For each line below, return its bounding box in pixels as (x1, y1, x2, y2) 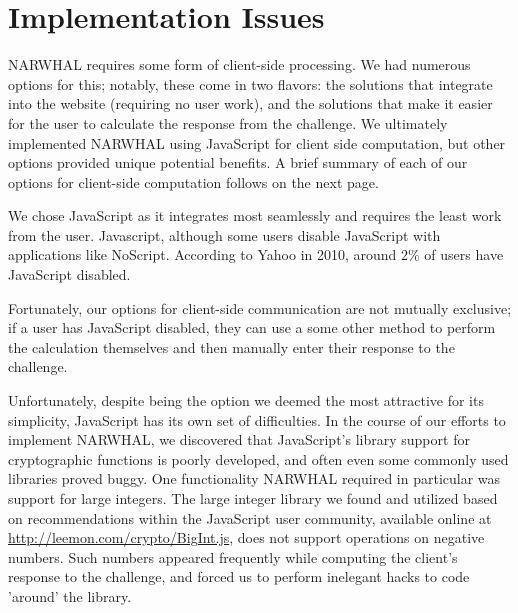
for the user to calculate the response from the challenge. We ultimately (8, 112, 448, 133)
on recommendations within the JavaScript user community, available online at (8, 507, 492, 528)
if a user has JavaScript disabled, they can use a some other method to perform (8, 317, 496, 338)
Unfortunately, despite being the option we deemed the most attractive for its (8, 390, 484, 411)
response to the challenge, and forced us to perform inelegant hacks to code (8, 566, 470, 587)
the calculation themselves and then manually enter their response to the (8, 336, 455, 357)
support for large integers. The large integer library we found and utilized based (8, 488, 498, 508)
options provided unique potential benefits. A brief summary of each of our (8, 152, 468, 173)
